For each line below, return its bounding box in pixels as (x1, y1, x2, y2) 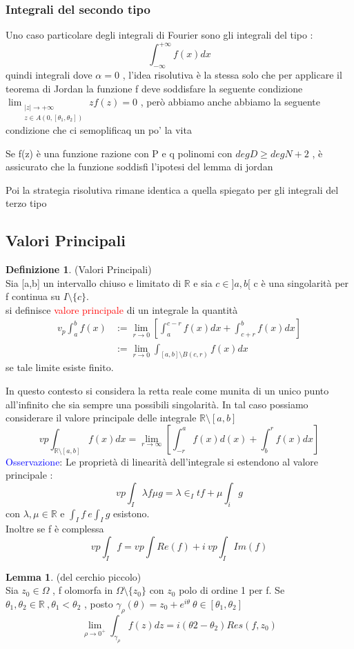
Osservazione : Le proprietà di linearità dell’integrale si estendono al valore (6, 454, 319, 468)
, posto (83, 596, 113, 610)
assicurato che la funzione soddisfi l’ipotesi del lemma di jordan (6, 159, 273, 174)
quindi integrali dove (6, 68, 92, 82)
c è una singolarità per (253, 275, 349, 290)
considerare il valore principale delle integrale (6, 410, 197, 425)
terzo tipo (6, 196, 47, 210)
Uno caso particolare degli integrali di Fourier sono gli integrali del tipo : (6, 28, 313, 42)
